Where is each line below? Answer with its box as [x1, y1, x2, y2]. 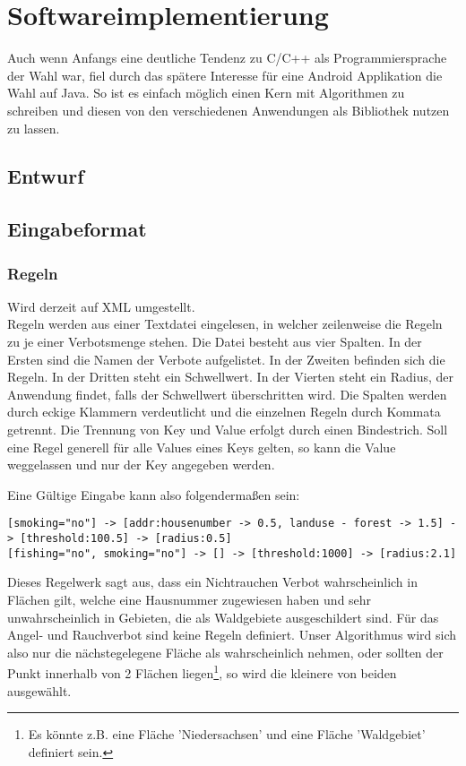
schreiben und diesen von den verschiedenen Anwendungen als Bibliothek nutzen [7, 100, 450, 119]
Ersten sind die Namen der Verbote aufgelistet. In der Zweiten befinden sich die [7, 349, 445, 368]
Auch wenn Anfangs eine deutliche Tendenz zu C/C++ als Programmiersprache [7, 48, 447, 67]
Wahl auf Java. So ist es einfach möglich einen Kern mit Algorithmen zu [7, 83, 405, 102]
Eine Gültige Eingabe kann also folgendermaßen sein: [7, 485, 300, 503]
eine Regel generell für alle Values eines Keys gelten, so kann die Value [7, 437, 396, 456]
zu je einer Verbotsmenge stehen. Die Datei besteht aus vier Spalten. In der [7, 332, 422, 351]
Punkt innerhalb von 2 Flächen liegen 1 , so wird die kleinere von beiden [7, 661, 397, 682]
